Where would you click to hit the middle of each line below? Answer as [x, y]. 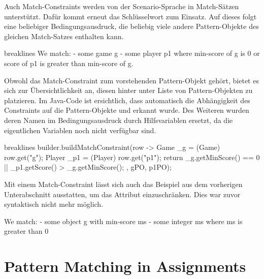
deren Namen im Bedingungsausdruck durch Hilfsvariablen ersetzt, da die [119, 120]
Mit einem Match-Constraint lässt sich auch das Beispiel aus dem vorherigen [123, 184]
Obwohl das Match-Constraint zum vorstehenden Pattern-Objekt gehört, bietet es [131, 80]
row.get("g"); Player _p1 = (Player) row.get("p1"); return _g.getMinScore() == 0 [132, 157]
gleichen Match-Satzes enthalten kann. [64, 36]
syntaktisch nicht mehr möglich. [54, 204]
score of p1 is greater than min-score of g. [69, 63]
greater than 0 [26, 231]
